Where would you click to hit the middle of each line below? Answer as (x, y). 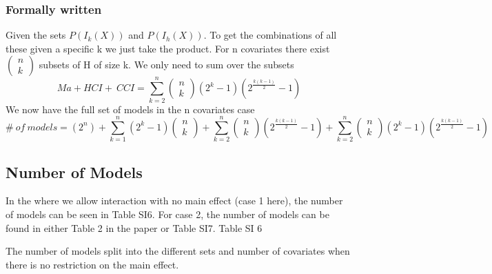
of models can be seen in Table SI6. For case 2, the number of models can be (167, 214)
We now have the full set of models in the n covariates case (130, 109)
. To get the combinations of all (270, 35)
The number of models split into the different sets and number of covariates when (178, 251)
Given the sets (36, 35)
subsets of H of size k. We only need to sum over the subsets (166, 65)
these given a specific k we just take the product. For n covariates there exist (168, 48)
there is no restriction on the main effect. (92, 264)
